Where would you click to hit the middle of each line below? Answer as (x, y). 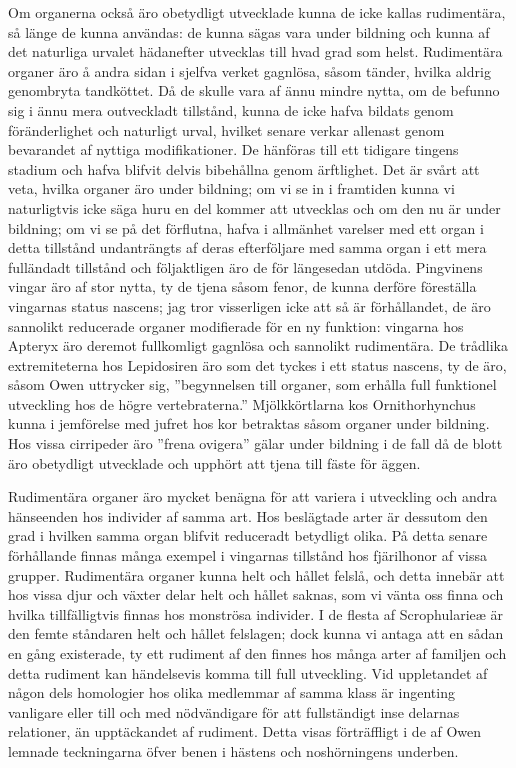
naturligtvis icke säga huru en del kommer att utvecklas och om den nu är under (254, 207)
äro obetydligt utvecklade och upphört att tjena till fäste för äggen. (214, 462)
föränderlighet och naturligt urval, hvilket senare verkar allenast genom (226, 129)
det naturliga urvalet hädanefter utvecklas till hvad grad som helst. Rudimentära (255, 51)
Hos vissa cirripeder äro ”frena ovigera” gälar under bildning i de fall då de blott (255, 443)
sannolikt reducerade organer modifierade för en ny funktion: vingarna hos (236, 325)
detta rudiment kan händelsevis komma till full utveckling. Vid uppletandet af (248, 672)
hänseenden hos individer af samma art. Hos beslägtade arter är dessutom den (248, 515)
